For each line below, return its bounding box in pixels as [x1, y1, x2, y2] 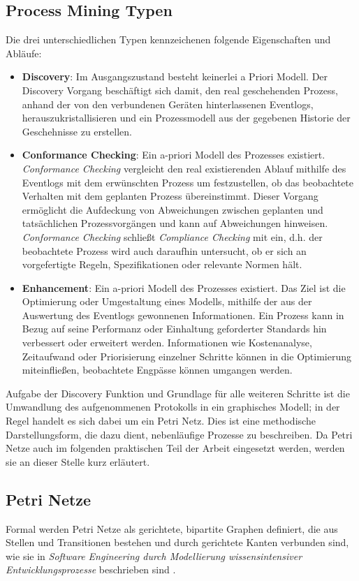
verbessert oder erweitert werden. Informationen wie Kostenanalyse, [22, 335, 312, 350]
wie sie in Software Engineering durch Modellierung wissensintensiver [6, 548, 302, 563]
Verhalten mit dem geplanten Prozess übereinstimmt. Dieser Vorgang [22, 189, 318, 203]
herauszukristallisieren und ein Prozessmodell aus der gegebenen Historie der [22, 110, 351, 125]
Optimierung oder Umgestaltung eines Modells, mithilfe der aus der [22, 294, 312, 309]
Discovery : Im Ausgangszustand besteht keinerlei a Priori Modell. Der [22, 69, 328, 84]
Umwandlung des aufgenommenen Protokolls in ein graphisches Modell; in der [6, 399, 340, 414]
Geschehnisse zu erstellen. [22, 124, 132, 138]
